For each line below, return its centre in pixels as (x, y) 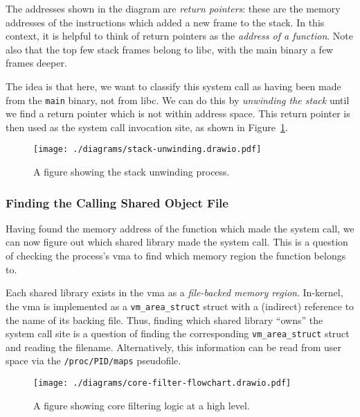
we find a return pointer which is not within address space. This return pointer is (178, 113)
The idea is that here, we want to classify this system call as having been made (173, 86)
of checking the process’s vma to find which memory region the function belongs (176, 256)
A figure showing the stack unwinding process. (132, 172)
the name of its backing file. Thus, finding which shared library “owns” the (164, 320)
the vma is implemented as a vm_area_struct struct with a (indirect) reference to (180, 306)
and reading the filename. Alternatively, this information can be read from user (173, 347)
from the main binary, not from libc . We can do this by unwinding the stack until (178, 100)
